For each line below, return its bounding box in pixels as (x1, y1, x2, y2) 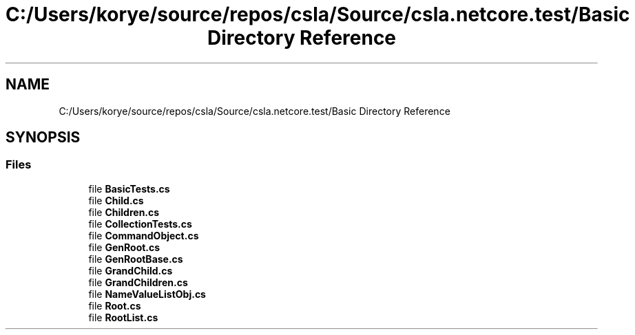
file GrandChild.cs (88, 264, 173, 277)
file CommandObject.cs (88, 229, 199, 241)
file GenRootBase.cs (88, 252, 183, 265)
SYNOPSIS (6, 129, 81, 147)
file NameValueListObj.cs (88, 288, 206, 300)
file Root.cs (88, 299, 141, 312)
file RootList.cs (88, 311, 158, 323)
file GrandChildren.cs (88, 276, 188, 288)
